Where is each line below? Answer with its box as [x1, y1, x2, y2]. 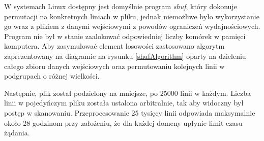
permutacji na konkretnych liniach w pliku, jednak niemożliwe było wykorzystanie [4, 11, 259, 21]
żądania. [4, 127, 30, 138]
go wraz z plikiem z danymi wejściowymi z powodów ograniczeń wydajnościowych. [4, 21, 260, 31]
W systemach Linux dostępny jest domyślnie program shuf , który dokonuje [4, 1, 237, 11]
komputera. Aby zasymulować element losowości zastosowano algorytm [4, 41, 225, 51]
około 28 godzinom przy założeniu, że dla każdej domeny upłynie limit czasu [4, 117, 243, 128]
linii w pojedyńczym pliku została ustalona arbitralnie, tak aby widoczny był [4, 97, 244, 108]
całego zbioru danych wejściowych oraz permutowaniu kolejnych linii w [4, 60, 225, 71]
